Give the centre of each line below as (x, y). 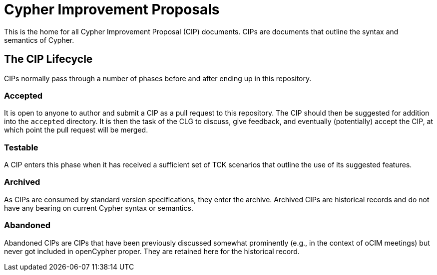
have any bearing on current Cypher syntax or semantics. (99, 208)
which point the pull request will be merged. (76, 130)
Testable (21, 147)
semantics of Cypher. (39, 40)
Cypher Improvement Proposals (112, 9)
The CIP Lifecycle (48, 59)
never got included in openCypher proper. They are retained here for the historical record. (152, 251)
